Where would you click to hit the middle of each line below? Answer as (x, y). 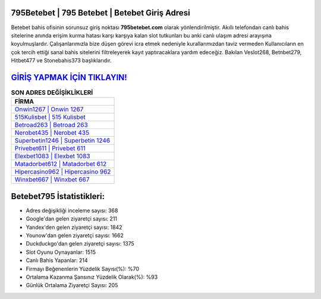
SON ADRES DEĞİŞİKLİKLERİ (52, 93)
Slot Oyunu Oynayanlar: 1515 (61, 252)
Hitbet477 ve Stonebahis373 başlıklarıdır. (61, 61)
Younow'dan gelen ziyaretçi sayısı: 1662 (75, 235)
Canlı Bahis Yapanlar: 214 (57, 260)
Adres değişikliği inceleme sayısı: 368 (72, 210)
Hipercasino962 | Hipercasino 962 (63, 172)
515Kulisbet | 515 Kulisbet (50, 117)
